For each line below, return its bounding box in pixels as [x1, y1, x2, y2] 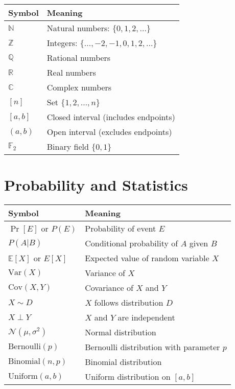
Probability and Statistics [4, 174, 188, 195]
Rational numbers [46, 52, 111, 63]
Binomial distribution [85, 356, 162, 368]
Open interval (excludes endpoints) [46, 126, 172, 138]
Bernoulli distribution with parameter [85, 341, 220, 353]
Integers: [46, 37, 78, 49]
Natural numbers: [46, 22, 110, 34]
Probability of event [85, 222, 156, 235]
